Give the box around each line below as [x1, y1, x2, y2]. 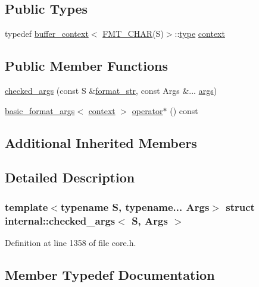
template [5, 199, 48, 214]
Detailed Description [5, 168, 135, 187]
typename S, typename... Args [60, 199, 210, 214]
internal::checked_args [5, 213, 116, 228]
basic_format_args [5, 104, 75, 116]
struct [226, 199, 255, 214]
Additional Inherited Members [5, 133, 197, 152]
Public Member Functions [5, 56, 168, 75]
